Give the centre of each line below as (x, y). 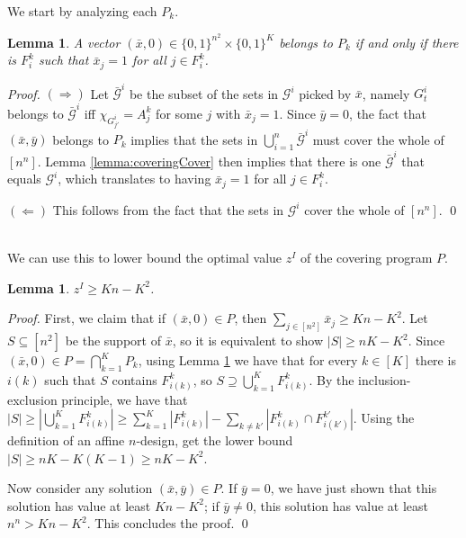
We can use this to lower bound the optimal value (145, 257)
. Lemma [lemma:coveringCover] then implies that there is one (209, 161)
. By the (332, 379)
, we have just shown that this (354, 488)
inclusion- (385, 379)
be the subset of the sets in (204, 93)
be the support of (113, 341)
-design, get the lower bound (215, 440)
